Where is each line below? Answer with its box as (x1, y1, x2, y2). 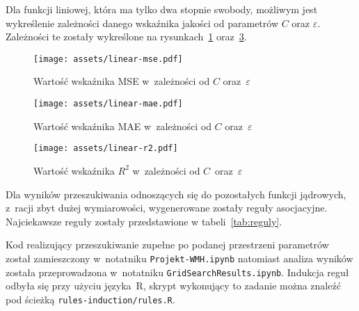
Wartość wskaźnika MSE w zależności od (33, 74, 210, 88)
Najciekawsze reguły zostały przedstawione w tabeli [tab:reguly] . (6, 214, 282, 228)
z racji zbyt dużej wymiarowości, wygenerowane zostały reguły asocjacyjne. (6, 200, 328, 215)
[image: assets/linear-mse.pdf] (33, 54, 183, 64)
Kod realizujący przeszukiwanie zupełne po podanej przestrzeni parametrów (6, 237, 329, 252)
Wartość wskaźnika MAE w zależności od (33, 118, 212, 133)
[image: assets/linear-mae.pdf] (33, 99, 183, 109)
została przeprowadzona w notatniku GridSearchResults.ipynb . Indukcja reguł (6, 264, 349, 279)
